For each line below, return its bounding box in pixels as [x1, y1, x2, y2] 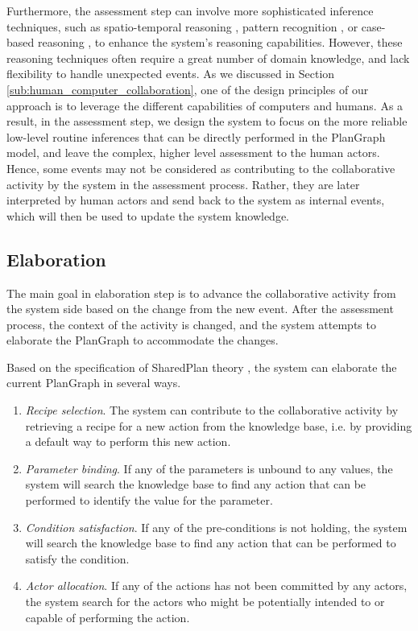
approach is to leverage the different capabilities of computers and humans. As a [6, 97, 404, 113]
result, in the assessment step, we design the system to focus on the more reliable [6, 113, 408, 130]
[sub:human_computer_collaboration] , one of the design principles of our [6, 80, 369, 97]
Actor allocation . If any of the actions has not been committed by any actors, [25, 577, 408, 594]
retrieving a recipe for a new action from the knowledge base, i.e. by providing [25, 417, 412, 434]
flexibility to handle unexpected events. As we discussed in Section [6, 65, 335, 82]
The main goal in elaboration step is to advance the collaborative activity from [6, 284, 396, 301]
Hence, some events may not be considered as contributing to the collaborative [6, 159, 395, 176]
